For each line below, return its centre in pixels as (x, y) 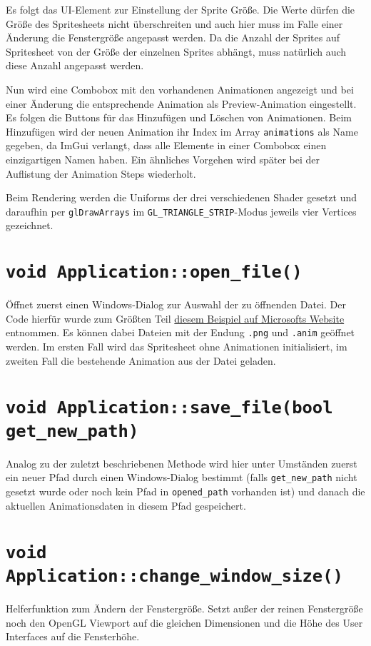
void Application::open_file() (154, 272)
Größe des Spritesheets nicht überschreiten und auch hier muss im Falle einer (174, 23)
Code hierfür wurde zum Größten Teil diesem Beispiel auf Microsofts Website (175, 318)
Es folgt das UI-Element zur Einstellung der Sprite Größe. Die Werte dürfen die (181, 9)
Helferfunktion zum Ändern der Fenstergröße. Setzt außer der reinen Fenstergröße (184, 608)
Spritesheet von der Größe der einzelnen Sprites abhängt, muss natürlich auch (176, 51)
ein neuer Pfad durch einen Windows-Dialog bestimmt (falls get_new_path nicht (182, 477)
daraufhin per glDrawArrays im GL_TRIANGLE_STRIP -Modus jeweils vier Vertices (181, 211)
